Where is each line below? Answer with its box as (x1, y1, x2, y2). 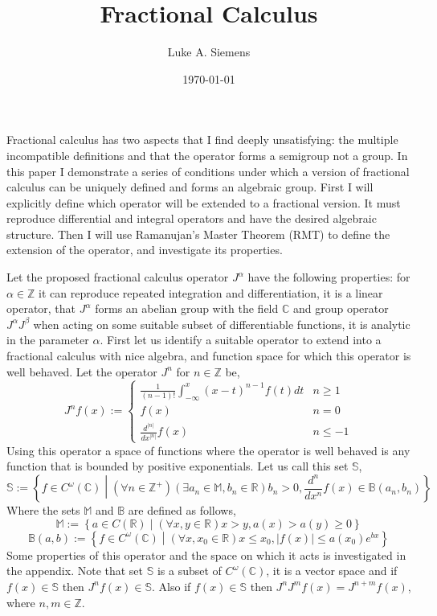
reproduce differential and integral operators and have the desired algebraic (6, 210, 377, 227)
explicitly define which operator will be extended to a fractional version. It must (6, 194, 401, 211)
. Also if (152, 577, 191, 594)
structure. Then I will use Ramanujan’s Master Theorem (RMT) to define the (6, 225, 390, 242)
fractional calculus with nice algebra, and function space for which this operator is (6, 347, 411, 364)
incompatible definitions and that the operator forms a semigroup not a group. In (6, 146, 408, 163)
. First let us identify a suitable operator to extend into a (100, 331, 382, 348)
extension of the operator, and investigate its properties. (6, 241, 283, 258)
